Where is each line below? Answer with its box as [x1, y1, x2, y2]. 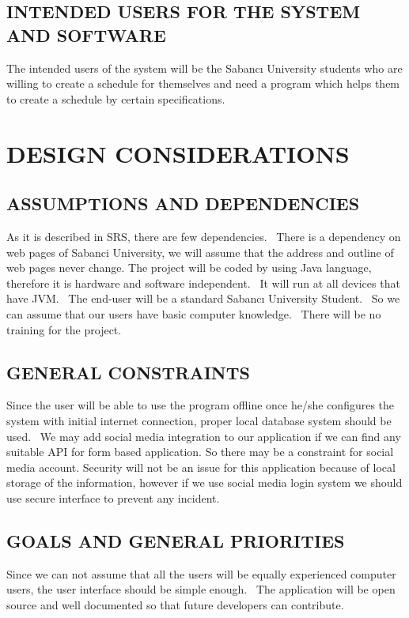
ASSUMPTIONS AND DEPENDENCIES [6, 191, 360, 216]
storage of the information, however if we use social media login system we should [6, 474, 403, 491]
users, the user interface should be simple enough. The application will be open [6, 581, 396, 597]
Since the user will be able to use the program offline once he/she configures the [6, 397, 395, 413]
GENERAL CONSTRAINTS [6, 360, 250, 384]
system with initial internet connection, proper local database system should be [6, 412, 392, 428]
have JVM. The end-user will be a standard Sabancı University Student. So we [6, 290, 400, 307]
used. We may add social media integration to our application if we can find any [6, 428, 401, 444]
